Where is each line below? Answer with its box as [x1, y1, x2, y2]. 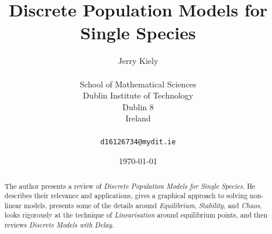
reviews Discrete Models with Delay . [4, 220, 114, 230]
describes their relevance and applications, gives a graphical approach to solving [4, 191, 248, 201]
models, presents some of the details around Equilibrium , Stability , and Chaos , [23, 200, 262, 210]
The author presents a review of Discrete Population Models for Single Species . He [4, 181, 256, 191]
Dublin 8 [122, 100, 154, 113]
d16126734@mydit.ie [100, 138, 176, 147]
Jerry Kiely [118, 55, 159, 67]
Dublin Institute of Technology [82, 89, 194, 101]
